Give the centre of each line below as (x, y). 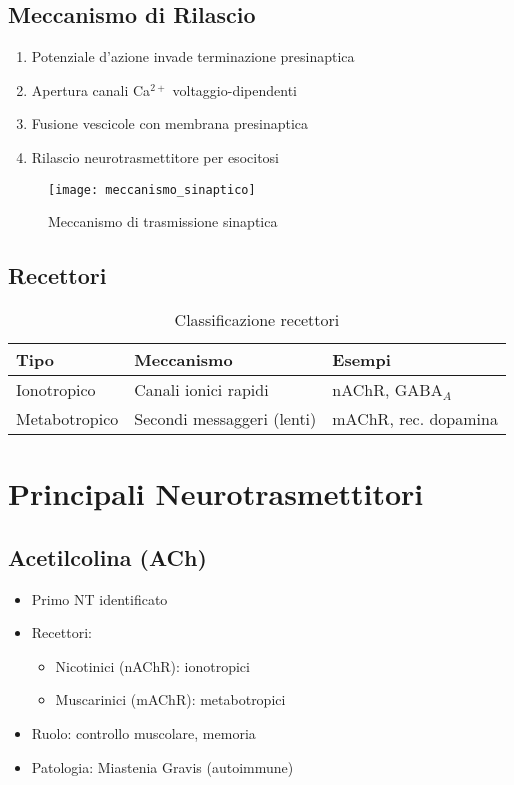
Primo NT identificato (99, 598)
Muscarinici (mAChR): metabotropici (170, 699)
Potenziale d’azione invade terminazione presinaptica (193, 56)
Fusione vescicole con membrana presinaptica (170, 123)
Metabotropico (67, 419)
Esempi (361, 360)
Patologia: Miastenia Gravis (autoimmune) (162, 766)
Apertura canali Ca (91, 89)
